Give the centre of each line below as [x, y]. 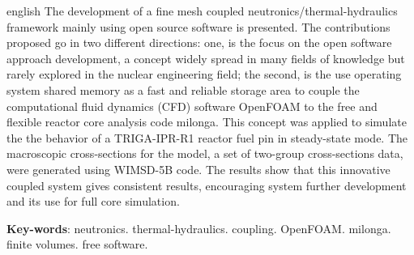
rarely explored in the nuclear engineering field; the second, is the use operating [204, 74]
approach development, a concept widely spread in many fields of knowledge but [206, 58]
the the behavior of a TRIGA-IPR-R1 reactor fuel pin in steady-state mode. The [207, 137]
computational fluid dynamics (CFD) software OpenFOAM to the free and [192, 106]
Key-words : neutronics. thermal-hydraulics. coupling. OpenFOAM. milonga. [199, 228]
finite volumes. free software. [77, 244]
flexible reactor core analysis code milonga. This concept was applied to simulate [207, 122]
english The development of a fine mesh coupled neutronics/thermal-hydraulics [202, 11]
